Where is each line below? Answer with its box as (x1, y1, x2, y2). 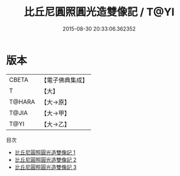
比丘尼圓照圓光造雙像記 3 (14, 163, 77, 171)
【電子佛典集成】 (41, 76, 89, 84)
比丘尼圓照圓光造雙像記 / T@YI (24, 5, 175, 19)
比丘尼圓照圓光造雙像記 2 (14, 156, 77, 163)
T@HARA (9, 98, 35, 106)
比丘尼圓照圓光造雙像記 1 (14, 148, 76, 156)
